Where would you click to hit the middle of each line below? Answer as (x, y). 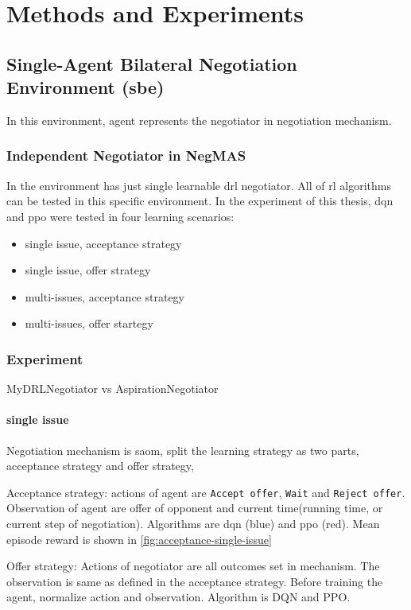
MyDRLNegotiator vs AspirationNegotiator (112, 389)
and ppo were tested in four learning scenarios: (120, 216)
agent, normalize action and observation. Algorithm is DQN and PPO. (178, 597)
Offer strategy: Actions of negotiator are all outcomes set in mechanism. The (193, 566)
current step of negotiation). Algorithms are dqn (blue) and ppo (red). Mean (193, 523)
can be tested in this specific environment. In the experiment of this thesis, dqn (200, 201)
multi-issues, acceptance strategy (105, 296)
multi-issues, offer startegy (89, 323)
